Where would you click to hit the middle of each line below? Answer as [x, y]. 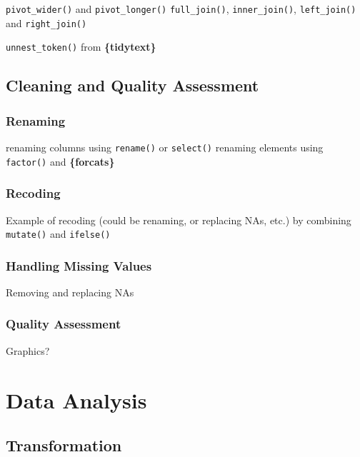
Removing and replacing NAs [70, 292]
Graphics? [28, 350]
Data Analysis [76, 400]
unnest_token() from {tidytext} [81, 47]
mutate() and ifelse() [58, 234]
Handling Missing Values [79, 265]
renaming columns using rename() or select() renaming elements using [165, 147]
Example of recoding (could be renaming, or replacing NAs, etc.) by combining [179, 220]
